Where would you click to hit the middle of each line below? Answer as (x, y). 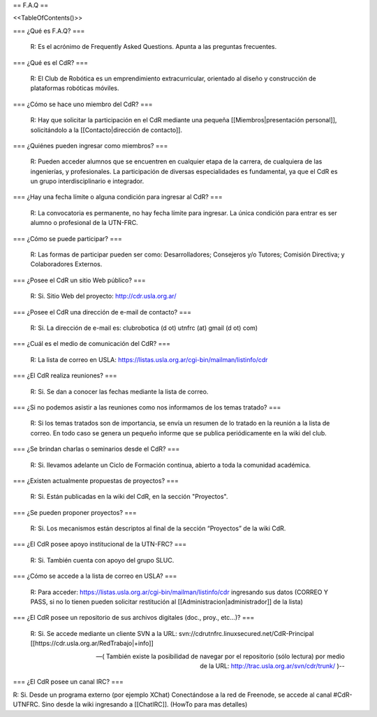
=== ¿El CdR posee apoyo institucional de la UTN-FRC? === (100, 544)
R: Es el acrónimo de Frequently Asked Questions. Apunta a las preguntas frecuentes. (154, 47)
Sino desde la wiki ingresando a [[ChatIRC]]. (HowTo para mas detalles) (145, 704)
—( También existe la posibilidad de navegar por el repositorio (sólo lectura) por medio (220, 656)
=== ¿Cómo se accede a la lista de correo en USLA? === (95, 576)
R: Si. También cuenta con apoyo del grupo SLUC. (102, 560)
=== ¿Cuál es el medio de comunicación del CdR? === (92, 344)
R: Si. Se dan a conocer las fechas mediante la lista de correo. (119, 391)
